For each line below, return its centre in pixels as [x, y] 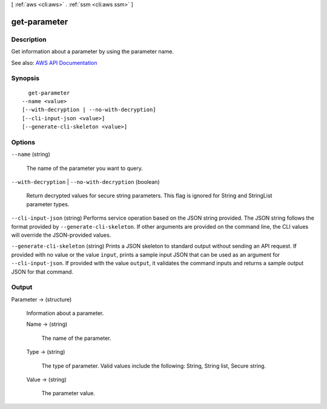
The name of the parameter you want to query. [85, 168]
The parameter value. [68, 393]
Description [29, 39]
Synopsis [25, 78]
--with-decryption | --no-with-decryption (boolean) [85, 181]
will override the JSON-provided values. [61, 235]
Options [23, 142]
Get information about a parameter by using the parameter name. [92, 52]
